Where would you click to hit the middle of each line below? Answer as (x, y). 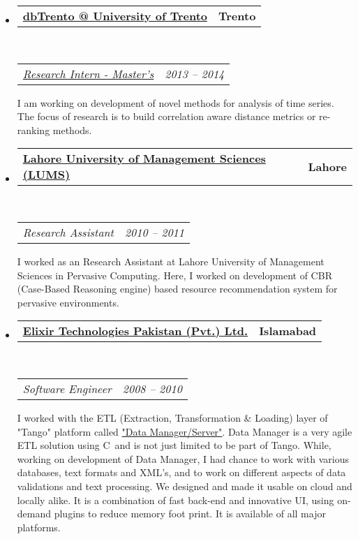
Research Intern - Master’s (88, 73)
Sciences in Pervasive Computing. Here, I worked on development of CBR (174, 275)
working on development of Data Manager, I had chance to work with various (183, 458)
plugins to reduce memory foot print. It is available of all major (190, 514)
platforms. (39, 527)
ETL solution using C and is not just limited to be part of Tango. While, (174, 445)
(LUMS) (46, 175)
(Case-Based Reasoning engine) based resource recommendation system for (177, 289)
